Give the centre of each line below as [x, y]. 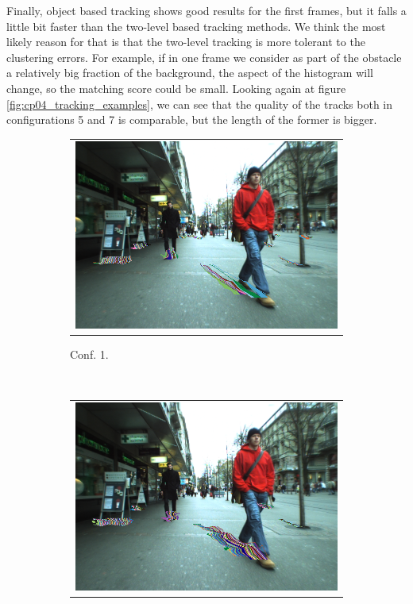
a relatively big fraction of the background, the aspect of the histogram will [190, 73]
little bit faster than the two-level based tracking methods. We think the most [196, 26]
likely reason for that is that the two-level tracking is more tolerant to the [186, 42]
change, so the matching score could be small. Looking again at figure [176, 88]
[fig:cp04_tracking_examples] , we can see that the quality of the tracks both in [200, 104]
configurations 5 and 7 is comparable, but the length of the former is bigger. [192, 119]
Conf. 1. [89, 354]
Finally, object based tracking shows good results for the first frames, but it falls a [206, 10]
